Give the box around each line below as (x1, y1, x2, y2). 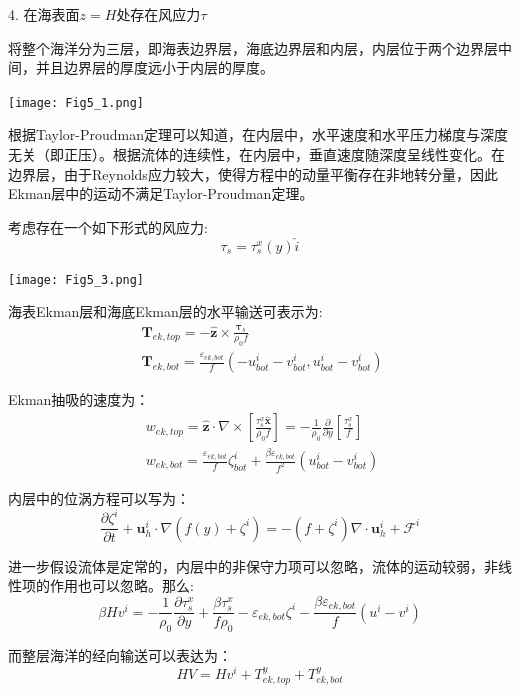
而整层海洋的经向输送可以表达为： (8, 645, 232, 666)
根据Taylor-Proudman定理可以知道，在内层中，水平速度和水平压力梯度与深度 (8, 124, 509, 145)
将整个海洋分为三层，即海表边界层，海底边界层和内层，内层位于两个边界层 (8, 37, 498, 58)
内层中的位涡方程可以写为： (8, 488, 190, 509)
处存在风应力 (116, 4, 201, 24)
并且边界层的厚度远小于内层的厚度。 (35, 57, 274, 78)
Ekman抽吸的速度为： (8, 389, 150, 410)
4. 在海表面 (8, 4, 80, 24)
